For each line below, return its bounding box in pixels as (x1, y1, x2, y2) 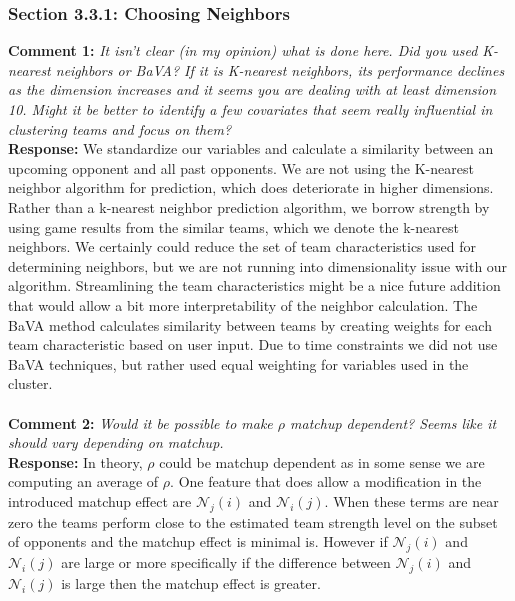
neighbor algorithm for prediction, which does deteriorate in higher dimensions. (8, 177, 494, 198)
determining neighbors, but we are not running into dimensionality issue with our (8, 255, 508, 276)
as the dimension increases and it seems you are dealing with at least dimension (8, 79, 497, 100)
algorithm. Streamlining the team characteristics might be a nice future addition (8, 275, 501, 296)
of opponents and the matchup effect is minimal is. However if (8, 531, 388, 552)
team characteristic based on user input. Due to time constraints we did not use (8, 334, 498, 355)
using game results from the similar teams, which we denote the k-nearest (8, 216, 459, 237)
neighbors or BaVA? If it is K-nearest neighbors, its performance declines (55, 59, 505, 80)
